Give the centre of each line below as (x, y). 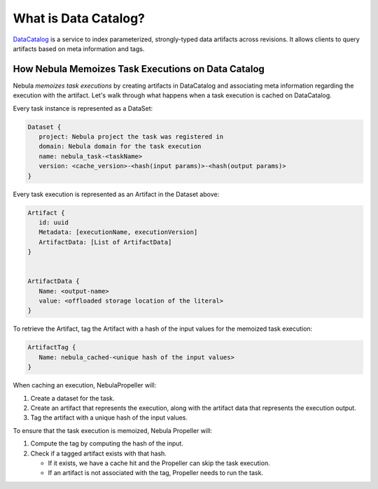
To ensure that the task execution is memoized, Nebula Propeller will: (113, 430)
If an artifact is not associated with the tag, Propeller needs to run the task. (156, 473)
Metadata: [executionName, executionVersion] (118, 232)
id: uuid (54, 222)
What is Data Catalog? (79, 18)
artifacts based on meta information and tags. (79, 48)
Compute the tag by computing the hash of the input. (107, 443)
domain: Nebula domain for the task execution (120, 146)
